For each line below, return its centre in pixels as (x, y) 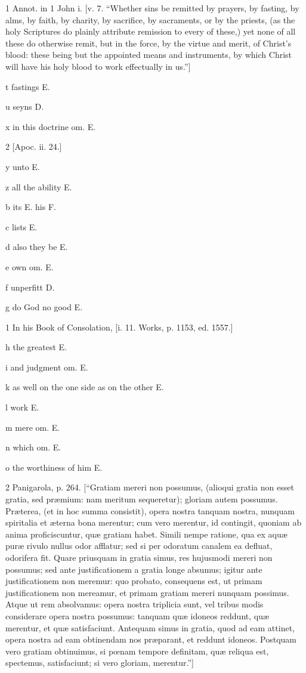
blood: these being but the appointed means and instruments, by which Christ (149, 55)
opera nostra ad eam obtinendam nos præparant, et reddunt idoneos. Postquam (151, 639)
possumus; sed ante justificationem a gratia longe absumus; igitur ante (134, 569)
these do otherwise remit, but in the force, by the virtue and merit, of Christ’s (149, 43)
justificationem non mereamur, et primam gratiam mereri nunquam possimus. (147, 592)
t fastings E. (28, 86)
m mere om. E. (33, 427)
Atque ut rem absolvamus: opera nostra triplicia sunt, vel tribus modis (135, 604)
